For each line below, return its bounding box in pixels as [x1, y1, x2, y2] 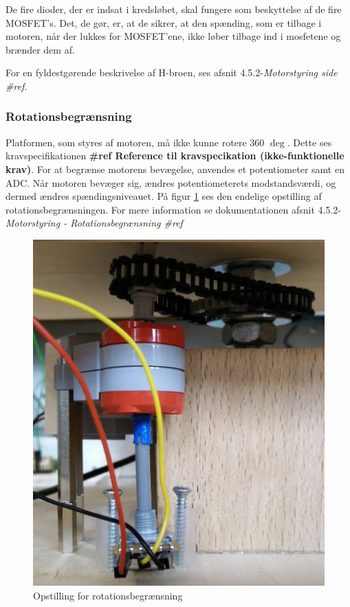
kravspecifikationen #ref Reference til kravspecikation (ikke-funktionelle [6, 148, 344, 163]
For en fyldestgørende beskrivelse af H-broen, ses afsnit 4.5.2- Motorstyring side [6, 65, 338, 80]
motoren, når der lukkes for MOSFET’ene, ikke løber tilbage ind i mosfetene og [6, 29, 341, 43]
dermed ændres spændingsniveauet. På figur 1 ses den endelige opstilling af [6, 189, 322, 203]
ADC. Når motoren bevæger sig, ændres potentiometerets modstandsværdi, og [6, 175, 336, 190]
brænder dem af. [6, 42, 75, 56]
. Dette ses [287, 135, 332, 149]
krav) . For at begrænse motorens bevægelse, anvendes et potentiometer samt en [6, 161, 344, 176]
